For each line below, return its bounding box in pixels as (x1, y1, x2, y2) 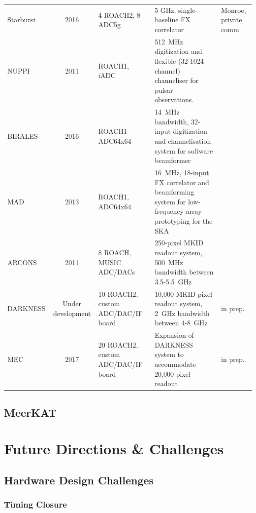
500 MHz (155, 257, 183, 267)
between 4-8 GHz (155, 317, 208, 328)
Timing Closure (4, 498, 67, 511)
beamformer (155, 155, 191, 165)
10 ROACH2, (98, 288, 138, 299)
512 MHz (155, 36, 183, 46)
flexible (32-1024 (155, 55, 204, 66)
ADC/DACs (98, 267, 135, 277)
